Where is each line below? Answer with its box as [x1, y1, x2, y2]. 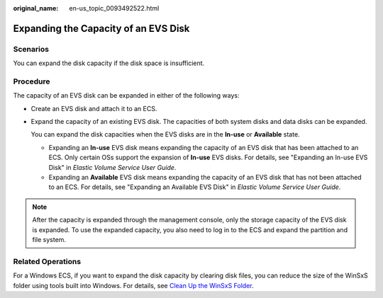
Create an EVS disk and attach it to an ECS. [30, 104, 157, 113]
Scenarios [13, 44, 50, 54]
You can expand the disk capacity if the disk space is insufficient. [13, 59, 205, 67]
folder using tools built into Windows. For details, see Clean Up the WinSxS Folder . [13, 281, 254, 290]
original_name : [13, 4, 59, 12]
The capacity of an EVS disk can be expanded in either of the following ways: [13, 91, 240, 100]
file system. [32, 235, 67, 243]
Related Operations [13, 256, 82, 266]
